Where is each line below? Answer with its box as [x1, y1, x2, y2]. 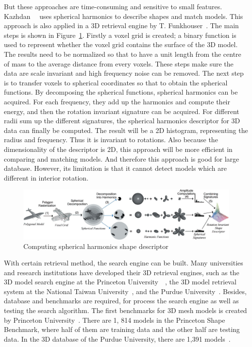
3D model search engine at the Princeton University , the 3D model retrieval [4, 277, 236, 287]
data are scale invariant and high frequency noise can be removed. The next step [4, 68, 244, 78]
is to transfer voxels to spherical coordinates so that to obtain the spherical [4, 77, 228, 87]
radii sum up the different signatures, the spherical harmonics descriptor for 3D [4, 116, 240, 126]
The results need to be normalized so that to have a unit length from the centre [4, 49, 241, 59]
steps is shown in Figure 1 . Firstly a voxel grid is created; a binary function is [4, 30, 236, 40]
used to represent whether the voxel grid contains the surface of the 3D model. [4, 39, 238, 50]
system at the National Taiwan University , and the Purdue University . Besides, [4, 286, 247, 296]
